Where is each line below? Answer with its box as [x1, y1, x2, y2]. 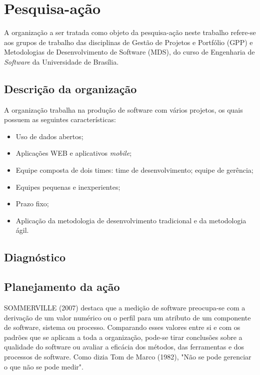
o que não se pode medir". [4, 361, 83, 371]
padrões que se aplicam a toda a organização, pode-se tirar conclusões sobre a [4, 331, 242, 342]
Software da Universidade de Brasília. [4, 56, 119, 67]
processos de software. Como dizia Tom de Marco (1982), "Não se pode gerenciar [4, 351, 251, 361]
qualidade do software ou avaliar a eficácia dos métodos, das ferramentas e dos [4, 341, 244, 352]
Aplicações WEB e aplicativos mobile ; [15, 148, 132, 158]
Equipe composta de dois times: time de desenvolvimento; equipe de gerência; [15, 165, 253, 175]
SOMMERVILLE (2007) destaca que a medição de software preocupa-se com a [4, 302, 245, 313]
